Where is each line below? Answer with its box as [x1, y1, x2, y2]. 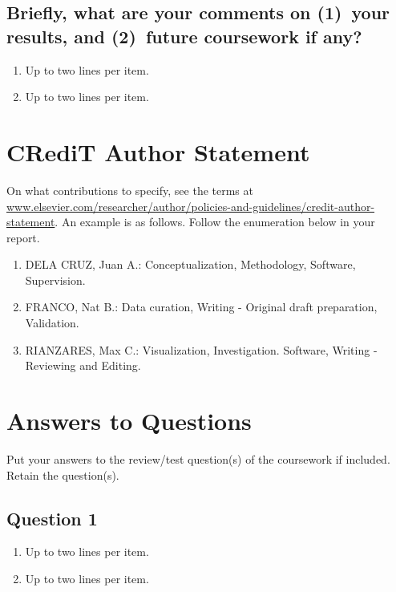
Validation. [25, 314, 79, 331]
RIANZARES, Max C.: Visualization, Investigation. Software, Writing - [25, 341, 378, 358]
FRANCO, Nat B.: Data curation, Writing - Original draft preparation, [25, 298, 378, 315]
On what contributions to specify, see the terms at [6, 181, 253, 198]
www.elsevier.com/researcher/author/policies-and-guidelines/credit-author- [6, 197, 375, 214]
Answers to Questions [6, 404, 252, 437]
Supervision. [25, 271, 86, 288]
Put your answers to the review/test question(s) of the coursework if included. [6, 450, 390, 467]
